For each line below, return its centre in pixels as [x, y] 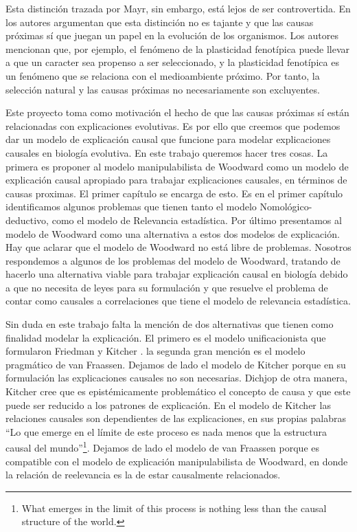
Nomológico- [286, 207]
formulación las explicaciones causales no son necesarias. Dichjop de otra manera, [176, 378]
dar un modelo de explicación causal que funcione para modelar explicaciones [168, 139]
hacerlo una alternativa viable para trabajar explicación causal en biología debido [177, 274]
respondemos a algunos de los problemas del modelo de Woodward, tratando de [173, 260]
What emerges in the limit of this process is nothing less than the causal [174, 508]
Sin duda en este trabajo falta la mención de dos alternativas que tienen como [170, 324]
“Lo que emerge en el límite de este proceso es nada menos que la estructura [166, 431]
